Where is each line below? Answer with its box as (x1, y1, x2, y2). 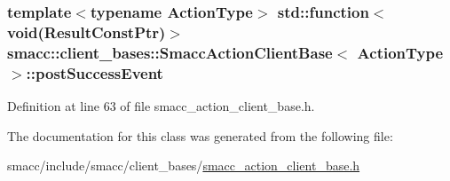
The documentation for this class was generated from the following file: (7, 126, 393, 145)
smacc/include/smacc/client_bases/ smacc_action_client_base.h (7, 156, 360, 175)
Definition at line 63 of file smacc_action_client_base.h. (7, 96, 315, 114)
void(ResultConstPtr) (7, 20, 166, 43)
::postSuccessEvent (26, 61, 163, 83)
